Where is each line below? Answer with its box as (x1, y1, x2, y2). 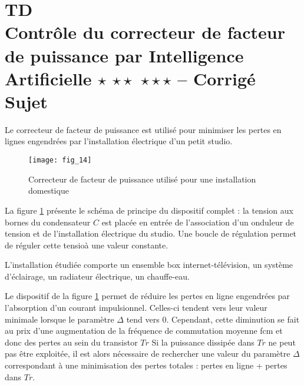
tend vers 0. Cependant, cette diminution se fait (126, 313, 300, 325)
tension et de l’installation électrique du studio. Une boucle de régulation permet (5, 227, 297, 240)
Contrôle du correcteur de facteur (5, 20, 285, 44)
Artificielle (5, 66, 92, 90)
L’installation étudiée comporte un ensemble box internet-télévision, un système (5, 258, 293, 271)
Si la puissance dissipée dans (151, 336, 255, 348)
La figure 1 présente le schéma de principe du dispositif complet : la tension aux (5, 204, 293, 216)
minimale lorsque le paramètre (5, 313, 114, 325)
